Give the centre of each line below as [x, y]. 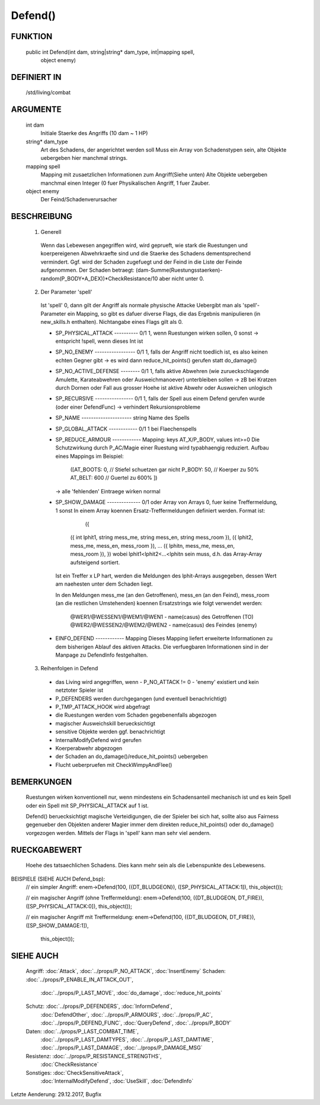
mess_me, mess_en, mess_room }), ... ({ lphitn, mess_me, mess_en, [153, 545]
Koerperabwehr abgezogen [89, 748]
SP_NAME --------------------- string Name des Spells [122, 418]
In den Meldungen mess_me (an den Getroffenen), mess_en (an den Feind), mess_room [162, 595]
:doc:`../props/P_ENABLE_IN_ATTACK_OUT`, [79, 979]
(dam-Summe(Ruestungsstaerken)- [179, 270]
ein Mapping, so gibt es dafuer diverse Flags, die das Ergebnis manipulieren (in [164, 313]
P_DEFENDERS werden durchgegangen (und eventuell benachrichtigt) [141, 698]
